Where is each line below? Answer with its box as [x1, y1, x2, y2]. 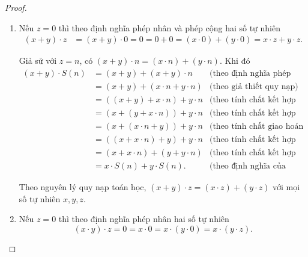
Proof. [5, 1, 27, 13]
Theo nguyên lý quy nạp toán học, [19, 181, 146, 193]
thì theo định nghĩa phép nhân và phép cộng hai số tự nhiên [58, 21, 280, 34]
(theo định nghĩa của [209, 162, 286, 171]
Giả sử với [19, 54, 57, 67]
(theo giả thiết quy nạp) [209, 82, 298, 91]
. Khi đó [219, 54, 250, 67]
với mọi [273, 181, 300, 193]
